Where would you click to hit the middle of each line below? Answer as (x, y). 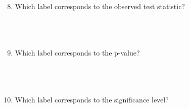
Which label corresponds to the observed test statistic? (100, 6)
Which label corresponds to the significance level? (92, 99)
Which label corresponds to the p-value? (77, 53)
